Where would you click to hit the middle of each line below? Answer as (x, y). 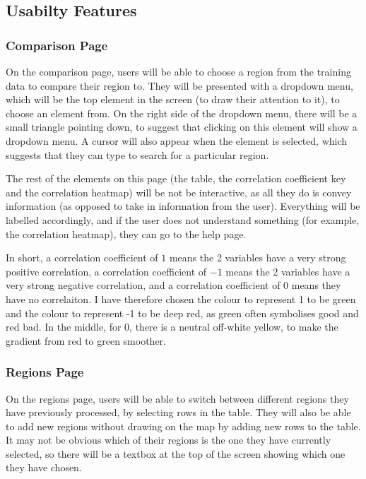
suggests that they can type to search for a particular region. (137, 154)
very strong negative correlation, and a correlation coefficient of (143, 285)
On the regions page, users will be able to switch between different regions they (177, 398)
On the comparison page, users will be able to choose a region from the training (178, 71)
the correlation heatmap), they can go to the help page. (126, 233)
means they (316, 285)
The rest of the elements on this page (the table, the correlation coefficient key (176, 178)
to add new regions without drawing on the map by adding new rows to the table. (183, 426)
